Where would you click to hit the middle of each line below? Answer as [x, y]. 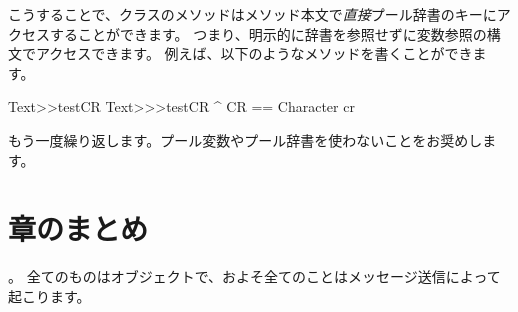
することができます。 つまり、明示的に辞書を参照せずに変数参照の [268, 33]
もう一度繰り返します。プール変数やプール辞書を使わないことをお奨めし [245, 139]
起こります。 [49, 295]
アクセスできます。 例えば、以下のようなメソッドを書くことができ [254, 53]
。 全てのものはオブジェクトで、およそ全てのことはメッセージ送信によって [254, 276]
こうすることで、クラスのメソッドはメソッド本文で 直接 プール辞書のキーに [252, 14]
